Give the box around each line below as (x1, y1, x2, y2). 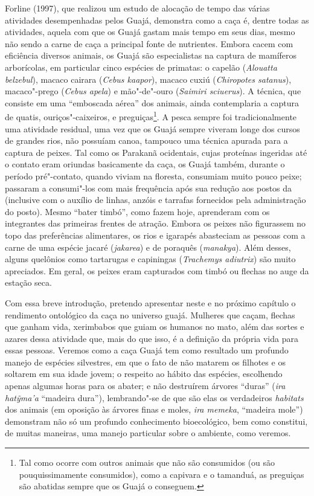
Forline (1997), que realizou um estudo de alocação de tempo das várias (5, 2, 270, 14)
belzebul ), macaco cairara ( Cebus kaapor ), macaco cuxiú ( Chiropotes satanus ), (5, 72, 292, 85)
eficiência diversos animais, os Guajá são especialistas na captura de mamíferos (5, 49, 297, 62)
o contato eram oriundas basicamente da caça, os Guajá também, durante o (5, 158, 285, 170)
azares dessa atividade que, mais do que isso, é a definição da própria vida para (5, 332, 298, 344)
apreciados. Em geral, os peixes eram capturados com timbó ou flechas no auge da (5, 264, 309, 277)
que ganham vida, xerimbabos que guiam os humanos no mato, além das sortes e (5, 320, 304, 333)
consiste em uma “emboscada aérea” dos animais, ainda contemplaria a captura (5, 96, 299, 109)
